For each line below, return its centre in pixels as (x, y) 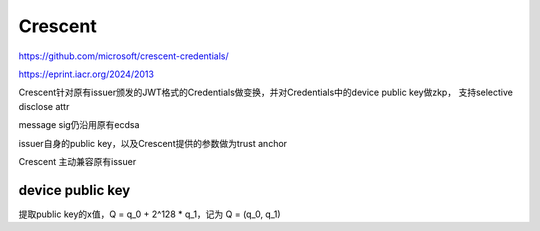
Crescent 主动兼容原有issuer (77, 161)
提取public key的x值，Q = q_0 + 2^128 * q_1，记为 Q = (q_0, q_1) (149, 214)
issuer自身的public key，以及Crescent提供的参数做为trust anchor (153, 143)
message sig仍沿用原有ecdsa (79, 125)
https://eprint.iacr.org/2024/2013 (86, 74)
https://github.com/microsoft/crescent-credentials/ (123, 56)
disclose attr (44, 106)
